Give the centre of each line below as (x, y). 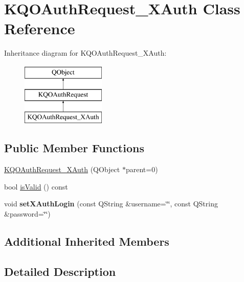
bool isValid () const (36, 186)
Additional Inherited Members (87, 241)
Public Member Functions (74, 148)
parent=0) (142, 169)
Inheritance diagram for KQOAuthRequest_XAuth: (85, 53)
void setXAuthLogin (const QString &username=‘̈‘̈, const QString (111, 204)
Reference (40, 28)
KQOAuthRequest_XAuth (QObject (62, 169)
